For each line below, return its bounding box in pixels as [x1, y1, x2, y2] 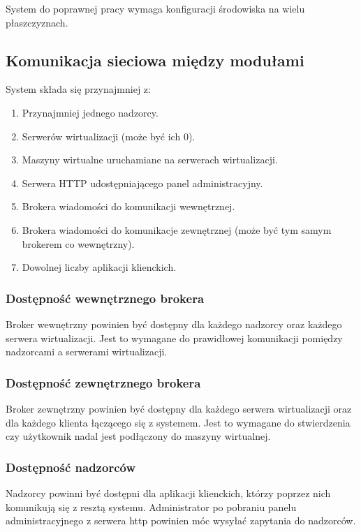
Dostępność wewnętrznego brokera [6, 289, 205, 306]
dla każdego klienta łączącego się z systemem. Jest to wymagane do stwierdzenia [6, 415, 351, 429]
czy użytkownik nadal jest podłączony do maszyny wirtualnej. [6, 429, 271, 443]
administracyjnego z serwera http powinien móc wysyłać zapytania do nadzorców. [6, 513, 356, 528]
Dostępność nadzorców [6, 458, 135, 475]
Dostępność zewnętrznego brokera [6, 374, 201, 391]
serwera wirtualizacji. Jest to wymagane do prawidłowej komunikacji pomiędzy [6, 330, 343, 345]
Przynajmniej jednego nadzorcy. [22, 105, 159, 119]
